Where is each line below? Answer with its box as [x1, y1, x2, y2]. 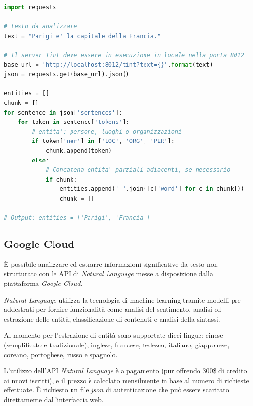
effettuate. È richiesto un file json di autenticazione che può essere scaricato [4, 385, 229, 395]
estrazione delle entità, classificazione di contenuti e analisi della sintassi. [4, 313, 220, 324]
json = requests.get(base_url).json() [4, 71, 129, 78]
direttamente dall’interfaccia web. [4, 394, 104, 404]
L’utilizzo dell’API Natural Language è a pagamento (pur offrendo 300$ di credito [4, 365, 247, 376]
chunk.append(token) [45, 147, 112, 154]
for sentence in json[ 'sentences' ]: [4, 109, 123, 116]
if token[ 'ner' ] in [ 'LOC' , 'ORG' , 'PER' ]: [32, 138, 175, 145]
